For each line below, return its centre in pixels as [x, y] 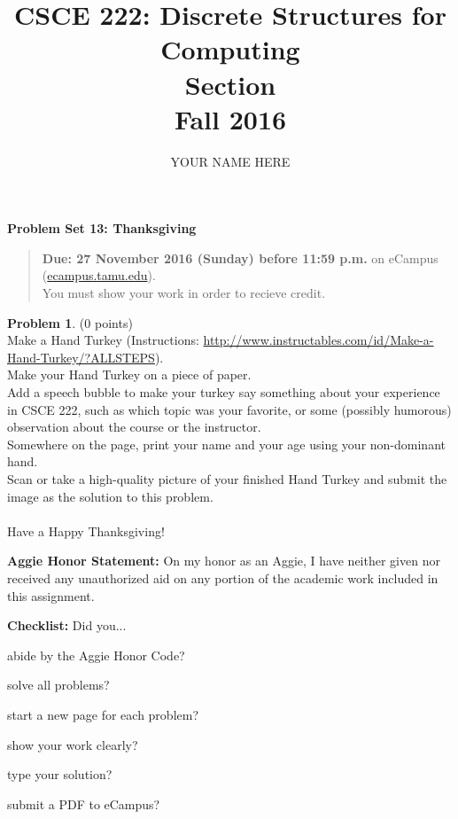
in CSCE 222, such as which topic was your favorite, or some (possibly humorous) [229, 409]
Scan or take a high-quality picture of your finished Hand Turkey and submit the [227, 479]
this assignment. [51, 595]
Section [230, 84]
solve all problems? [58, 685]
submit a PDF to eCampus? [84, 803]
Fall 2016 [230, 118]
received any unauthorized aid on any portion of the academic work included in [223, 577]
